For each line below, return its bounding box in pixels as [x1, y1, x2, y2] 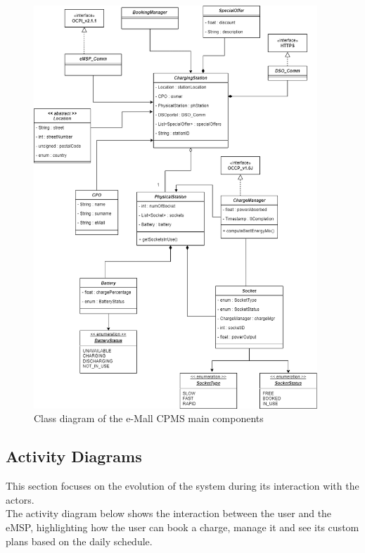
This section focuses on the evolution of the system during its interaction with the [6, 478, 359, 493]
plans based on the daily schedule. [6, 533, 153, 548]
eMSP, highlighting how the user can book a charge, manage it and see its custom [6, 520, 359, 535]
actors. [6, 492, 34, 507]
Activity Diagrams [6, 445, 142, 467]
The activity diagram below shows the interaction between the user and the [6, 506, 332, 521]
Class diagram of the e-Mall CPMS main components [34, 411, 264, 426]
